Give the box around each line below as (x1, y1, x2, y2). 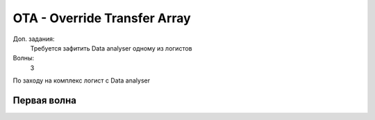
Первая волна (12, 94, 76, 106)
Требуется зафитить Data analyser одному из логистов (30, 44, 192, 52)
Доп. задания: (12, 35, 55, 43)
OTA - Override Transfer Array (12, 10, 191, 26)
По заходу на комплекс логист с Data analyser (12, 76, 151, 85)
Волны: (12, 54, 35, 62)
